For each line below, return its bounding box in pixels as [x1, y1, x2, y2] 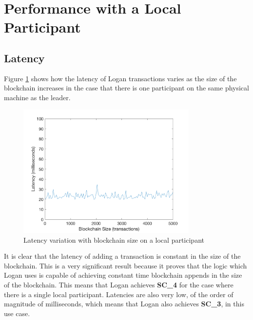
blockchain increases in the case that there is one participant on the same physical [4, 83, 249, 93]
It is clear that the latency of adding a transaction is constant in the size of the [4, 251, 241, 261]
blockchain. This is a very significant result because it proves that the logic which [4, 260, 247, 270]
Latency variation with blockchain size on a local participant [23, 234, 204, 245]
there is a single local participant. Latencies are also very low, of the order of [4, 289, 234, 299]
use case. [4, 308, 30, 318]
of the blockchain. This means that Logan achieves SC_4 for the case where [4, 279, 234, 289]
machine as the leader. [4, 92, 71, 102]
